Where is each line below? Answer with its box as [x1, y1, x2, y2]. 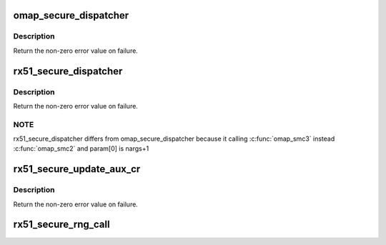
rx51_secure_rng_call [13, 219, 110, 231]
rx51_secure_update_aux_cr [13, 163, 141, 175]
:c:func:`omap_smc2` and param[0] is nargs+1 [13, 144, 149, 153]
